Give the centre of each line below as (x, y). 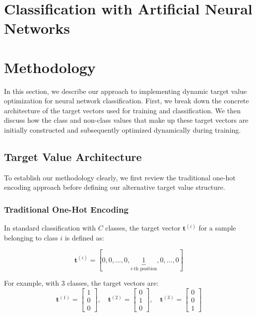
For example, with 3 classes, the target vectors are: (81, 283)
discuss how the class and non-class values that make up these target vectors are (126, 120)
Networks (37, 28)
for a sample (217, 228)
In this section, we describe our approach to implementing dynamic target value (126, 91)
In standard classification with (50, 228)
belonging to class (31, 237)
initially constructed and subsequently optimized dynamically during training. (123, 130)
